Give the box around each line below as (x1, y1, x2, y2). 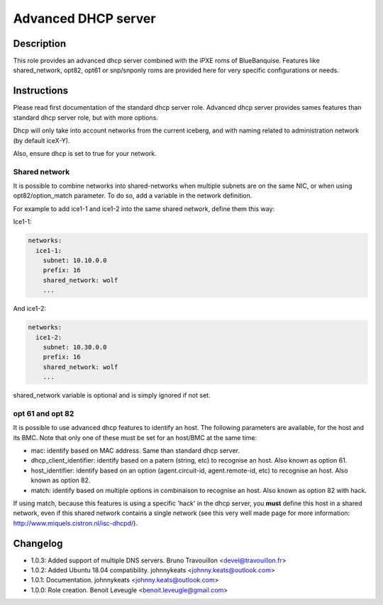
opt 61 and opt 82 (13, 408, 74, 418)
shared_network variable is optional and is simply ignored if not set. (13, 391, 211, 400)
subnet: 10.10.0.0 (43, 256, 107, 264)
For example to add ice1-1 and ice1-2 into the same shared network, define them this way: (13, 204, 275, 213)
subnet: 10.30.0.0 (43, 343, 107, 351)
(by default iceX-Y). (13, 136, 70, 145)
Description (13, 38, 67, 50)
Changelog (13, 537, 63, 549)
